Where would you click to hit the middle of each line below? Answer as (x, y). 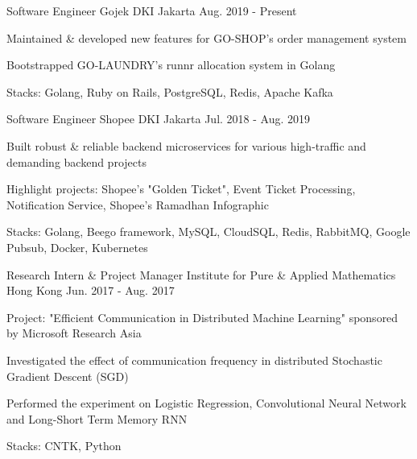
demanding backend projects (76, 161)
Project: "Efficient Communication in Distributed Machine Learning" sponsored (202, 317)
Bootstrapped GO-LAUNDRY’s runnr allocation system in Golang (171, 65)
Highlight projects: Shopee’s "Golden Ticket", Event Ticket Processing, (181, 189)
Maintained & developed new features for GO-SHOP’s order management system (206, 37)
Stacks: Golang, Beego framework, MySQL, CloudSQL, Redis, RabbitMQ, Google (208, 232)
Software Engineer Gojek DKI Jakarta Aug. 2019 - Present (152, 10)
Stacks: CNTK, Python (64, 446)
